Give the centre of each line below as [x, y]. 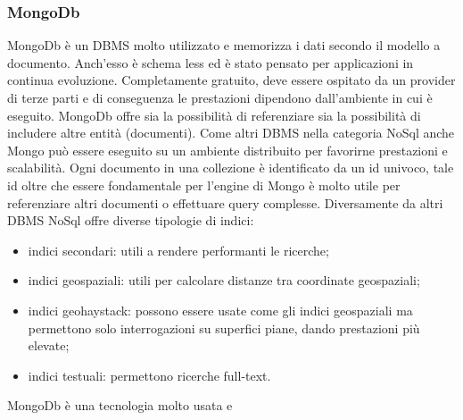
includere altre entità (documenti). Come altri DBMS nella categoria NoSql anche [231, 133]
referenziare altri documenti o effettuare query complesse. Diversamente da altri [225, 202]
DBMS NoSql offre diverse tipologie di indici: [131, 220]
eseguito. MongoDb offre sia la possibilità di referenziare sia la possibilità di [214, 115]
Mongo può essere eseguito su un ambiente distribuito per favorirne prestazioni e [227, 150]
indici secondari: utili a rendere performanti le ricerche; [178, 250]
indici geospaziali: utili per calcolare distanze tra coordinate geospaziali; [224, 280]
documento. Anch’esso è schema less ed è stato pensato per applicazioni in [211, 62]
